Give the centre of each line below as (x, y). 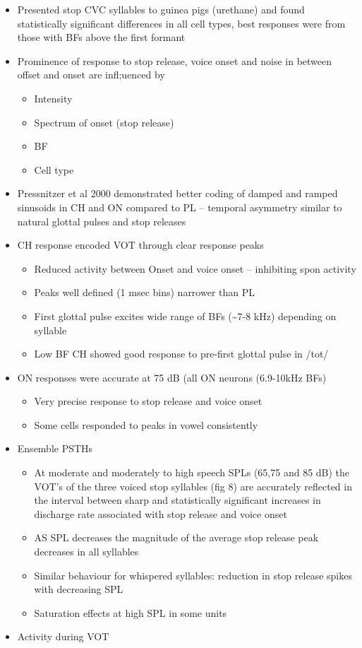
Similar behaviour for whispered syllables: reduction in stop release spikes (193, 575)
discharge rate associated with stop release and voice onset (161, 513)
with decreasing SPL (79, 589)
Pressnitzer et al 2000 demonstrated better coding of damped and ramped (177, 193)
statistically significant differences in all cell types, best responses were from (181, 23)
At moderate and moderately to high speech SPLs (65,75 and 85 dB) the (192, 472)
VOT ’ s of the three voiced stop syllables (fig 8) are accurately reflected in (193, 486)
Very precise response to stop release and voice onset (148, 401)
